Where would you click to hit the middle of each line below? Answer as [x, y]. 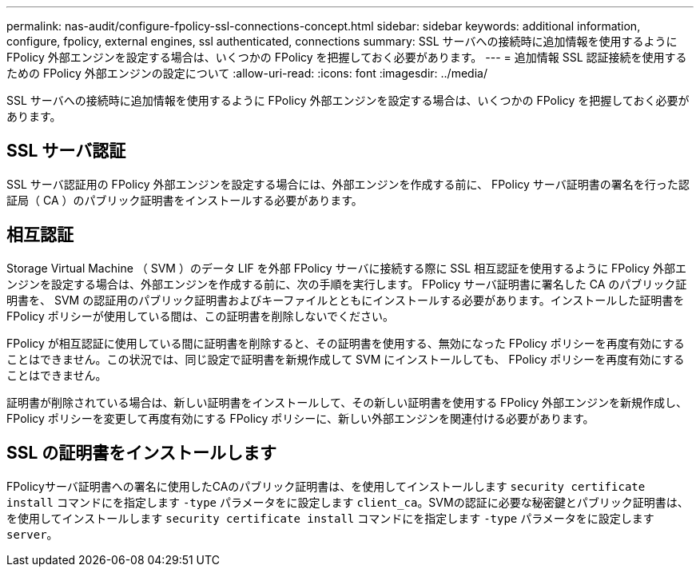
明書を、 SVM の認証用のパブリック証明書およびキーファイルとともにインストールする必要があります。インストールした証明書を [346, 300]
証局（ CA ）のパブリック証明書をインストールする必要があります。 [185, 200]
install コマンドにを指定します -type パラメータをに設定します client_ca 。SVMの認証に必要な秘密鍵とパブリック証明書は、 [348, 502]
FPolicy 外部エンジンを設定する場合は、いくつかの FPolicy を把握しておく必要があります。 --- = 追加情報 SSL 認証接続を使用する [347, 57]
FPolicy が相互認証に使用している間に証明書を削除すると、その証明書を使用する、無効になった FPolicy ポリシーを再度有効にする [346, 343]
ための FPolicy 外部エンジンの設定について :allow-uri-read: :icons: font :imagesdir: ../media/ [247, 73]
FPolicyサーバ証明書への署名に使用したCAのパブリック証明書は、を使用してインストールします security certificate [326, 486]
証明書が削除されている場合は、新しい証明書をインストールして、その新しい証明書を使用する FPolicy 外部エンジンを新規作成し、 [347, 402]
